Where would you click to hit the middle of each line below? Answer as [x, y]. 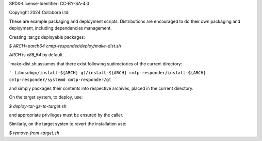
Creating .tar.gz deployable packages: [47, 37]
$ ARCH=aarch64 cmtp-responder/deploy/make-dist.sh [65, 46]
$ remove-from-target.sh [34, 133]
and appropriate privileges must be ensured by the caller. [66, 115]
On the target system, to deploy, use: [46, 97]
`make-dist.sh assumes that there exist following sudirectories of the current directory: [96, 63]
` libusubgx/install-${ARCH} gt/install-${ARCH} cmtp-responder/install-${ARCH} [107, 73]
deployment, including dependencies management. [60, 28]
